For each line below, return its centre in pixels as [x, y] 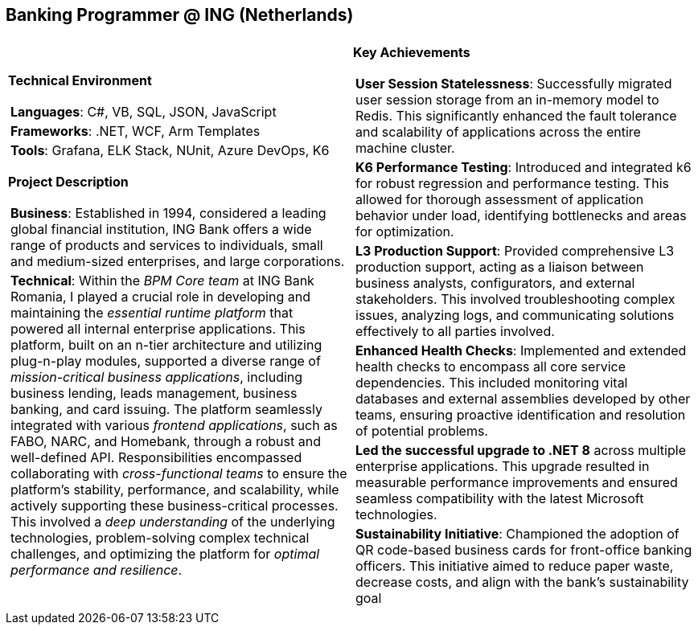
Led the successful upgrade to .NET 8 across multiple [521, 451]
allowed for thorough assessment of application [500, 200]
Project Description [68, 182]
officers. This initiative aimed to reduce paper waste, [515, 566]
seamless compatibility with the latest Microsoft [500, 499]
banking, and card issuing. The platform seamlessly [166, 410]
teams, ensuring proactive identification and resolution [521, 415]
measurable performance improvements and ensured [517, 483]
